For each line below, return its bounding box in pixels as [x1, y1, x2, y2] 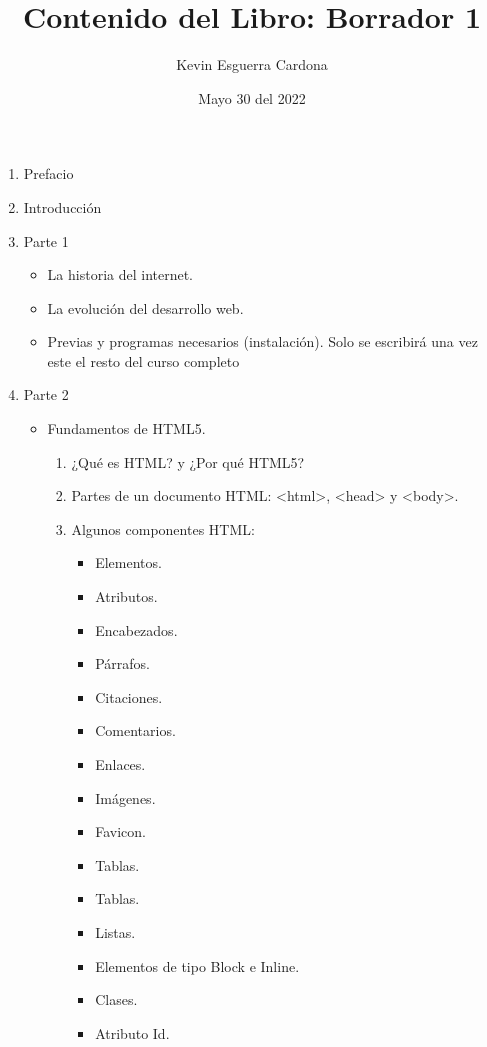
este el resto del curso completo [47, 350, 240, 371]
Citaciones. [95, 686, 163, 707]
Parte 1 [23, 230, 69, 251]
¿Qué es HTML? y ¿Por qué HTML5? [71, 451, 305, 472]
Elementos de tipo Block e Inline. [95, 955, 300, 976]
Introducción [23, 196, 102, 217]
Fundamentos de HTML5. [47, 418, 206, 439]
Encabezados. [95, 619, 178, 640]
